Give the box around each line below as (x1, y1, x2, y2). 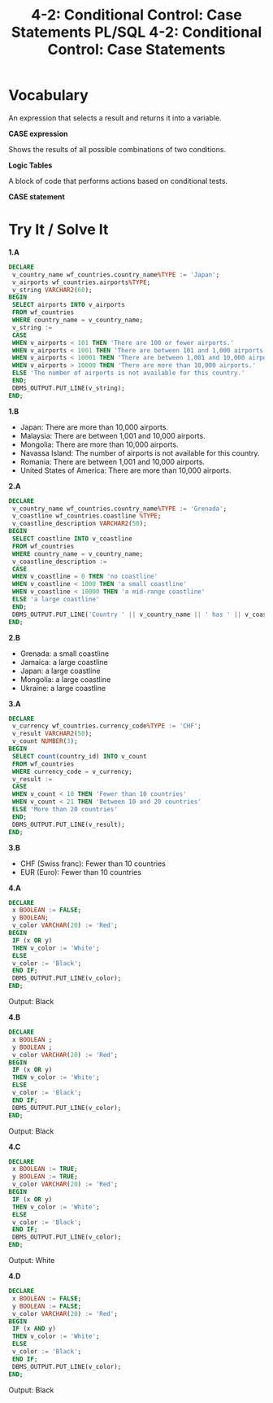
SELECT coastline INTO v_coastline (11, 535, 132, 543)
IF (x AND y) (11, 1325, 57, 1333)
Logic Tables (8, 160, 53, 170)
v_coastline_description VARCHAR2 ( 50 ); (11, 519, 148, 528)
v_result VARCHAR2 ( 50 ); (11, 730, 93, 738)
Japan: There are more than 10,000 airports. (19, 422, 169, 432)
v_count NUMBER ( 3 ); (11, 737, 79, 745)
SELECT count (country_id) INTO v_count (11, 752, 148, 760)
